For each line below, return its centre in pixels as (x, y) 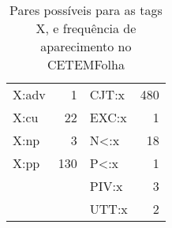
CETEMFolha (86, 64)
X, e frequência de (86, 28)
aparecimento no (86, 46)
